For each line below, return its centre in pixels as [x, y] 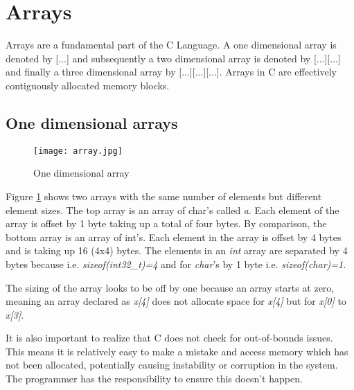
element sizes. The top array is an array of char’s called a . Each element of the [172, 210]
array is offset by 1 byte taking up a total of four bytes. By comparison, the [166, 223]
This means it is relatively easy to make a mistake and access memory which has [177, 351]
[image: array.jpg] [78, 151]
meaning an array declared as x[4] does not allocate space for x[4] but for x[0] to [176, 301]
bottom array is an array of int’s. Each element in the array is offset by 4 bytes [174, 237]
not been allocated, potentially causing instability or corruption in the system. [172, 365]
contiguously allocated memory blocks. [88, 85]
